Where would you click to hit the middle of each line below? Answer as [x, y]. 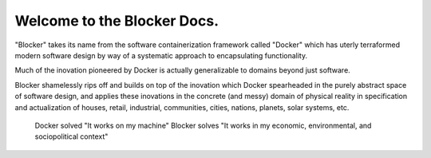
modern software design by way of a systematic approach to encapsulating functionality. [161, 55]
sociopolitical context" [71, 136]
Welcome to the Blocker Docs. [117, 21]
